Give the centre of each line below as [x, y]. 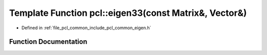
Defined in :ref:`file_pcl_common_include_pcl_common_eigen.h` [86, 28]
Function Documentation [48, 42]
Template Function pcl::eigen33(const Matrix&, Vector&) [128, 13]
